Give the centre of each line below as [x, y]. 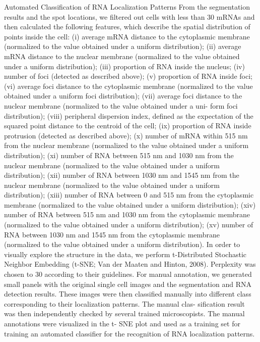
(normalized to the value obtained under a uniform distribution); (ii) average [123, 46]
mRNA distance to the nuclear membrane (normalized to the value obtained [122, 56]
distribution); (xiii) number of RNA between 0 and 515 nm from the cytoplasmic [129, 195]
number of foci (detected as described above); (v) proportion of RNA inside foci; [128, 76]
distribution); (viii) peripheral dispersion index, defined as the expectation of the [129, 115]
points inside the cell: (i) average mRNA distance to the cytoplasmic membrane [127, 36]
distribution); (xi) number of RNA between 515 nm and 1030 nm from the [119, 155]
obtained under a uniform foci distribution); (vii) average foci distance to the [123, 96]
